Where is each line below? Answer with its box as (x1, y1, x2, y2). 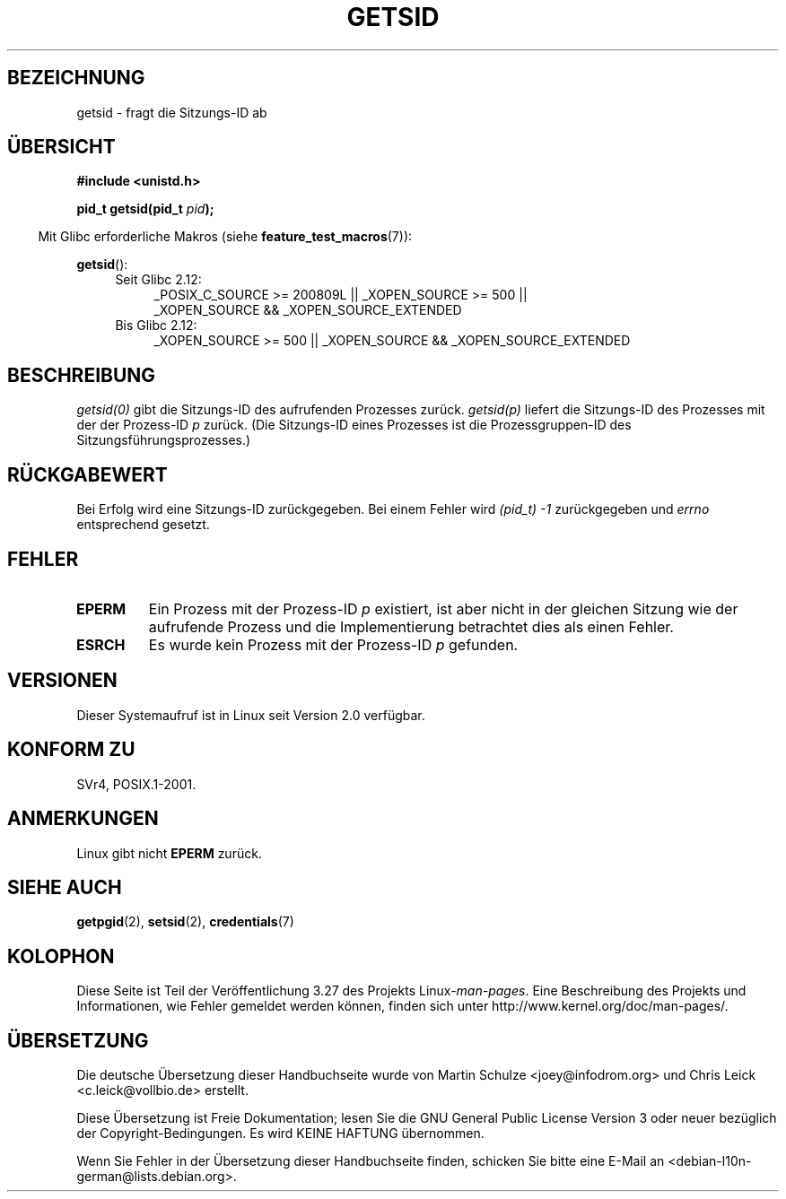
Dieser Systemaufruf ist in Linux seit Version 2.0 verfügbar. (76, 707, 425, 723)
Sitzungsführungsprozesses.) (76, 432, 251, 448)
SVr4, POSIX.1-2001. (76, 776, 196, 792)
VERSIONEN (7, 669, 118, 692)
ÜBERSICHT (7, 135, 116, 159)
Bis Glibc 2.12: (115, 317, 197, 334)
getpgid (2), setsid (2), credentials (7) (76, 914, 294, 930)
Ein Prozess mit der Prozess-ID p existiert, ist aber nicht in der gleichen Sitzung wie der (148, 599, 738, 618)
